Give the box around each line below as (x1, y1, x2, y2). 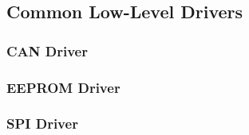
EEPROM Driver (6, 77, 121, 97)
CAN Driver (6, 40, 88, 60)
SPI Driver (6, 114, 78, 133)
